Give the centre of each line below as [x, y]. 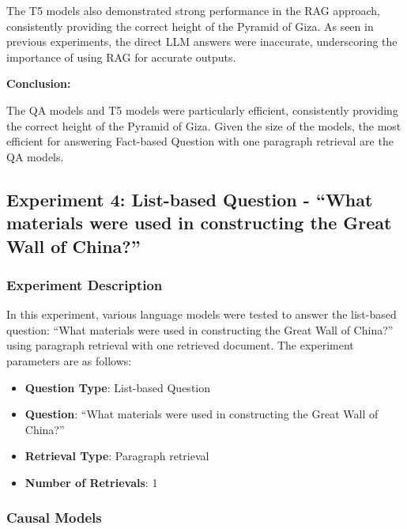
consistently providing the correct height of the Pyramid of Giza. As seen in [190, 26]
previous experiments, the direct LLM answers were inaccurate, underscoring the [202, 42]
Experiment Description [85, 284]
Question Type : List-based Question [117, 387]
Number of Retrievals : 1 [91, 482]
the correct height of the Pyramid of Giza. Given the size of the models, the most [204, 125]
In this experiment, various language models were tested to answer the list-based [202, 314]
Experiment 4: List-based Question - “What [190, 199]
